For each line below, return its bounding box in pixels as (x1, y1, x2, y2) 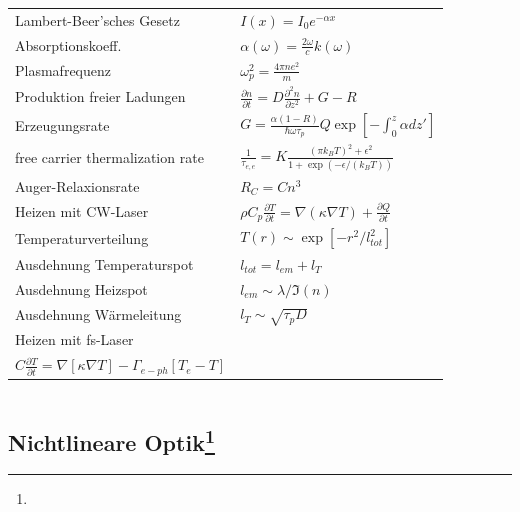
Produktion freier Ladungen (15, 86, 186, 107)
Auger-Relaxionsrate (15, 175, 140, 196)
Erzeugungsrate (15, 114, 110, 135)
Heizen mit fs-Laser (15, 329, 134, 350)
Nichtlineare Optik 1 (8, 422, 215, 457)
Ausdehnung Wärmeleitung (15, 304, 182, 324)
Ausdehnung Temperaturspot (15, 253, 194, 274)
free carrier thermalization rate (15, 146, 204, 167)
